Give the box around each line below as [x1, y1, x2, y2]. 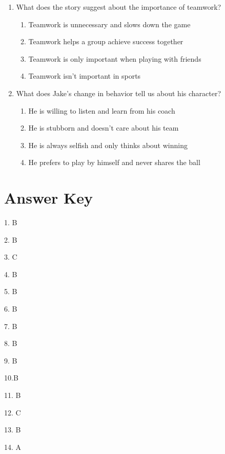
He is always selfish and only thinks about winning [28, 139, 188, 150]
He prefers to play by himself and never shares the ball [28, 157, 200, 168]
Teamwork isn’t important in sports [28, 70, 141, 81]
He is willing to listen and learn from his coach [28, 105, 175, 116]
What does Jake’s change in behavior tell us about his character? [16, 87, 221, 98]
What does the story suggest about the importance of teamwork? [16, 2, 221, 12]
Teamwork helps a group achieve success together [28, 36, 183, 47]
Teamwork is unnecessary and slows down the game [28, 19, 191, 29]
